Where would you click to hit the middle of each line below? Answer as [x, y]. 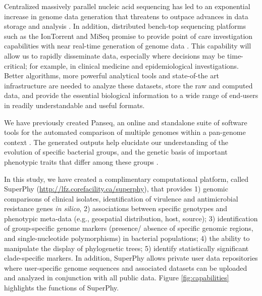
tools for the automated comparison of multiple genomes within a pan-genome [125, 132]
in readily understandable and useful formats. [74, 105]
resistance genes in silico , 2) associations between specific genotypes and [116, 208]
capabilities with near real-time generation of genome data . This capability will [128, 46]
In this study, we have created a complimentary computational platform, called [126, 179]
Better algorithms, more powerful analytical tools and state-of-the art [112, 76]
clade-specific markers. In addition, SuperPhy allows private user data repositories [131, 258]
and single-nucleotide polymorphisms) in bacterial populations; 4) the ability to [127, 238]
